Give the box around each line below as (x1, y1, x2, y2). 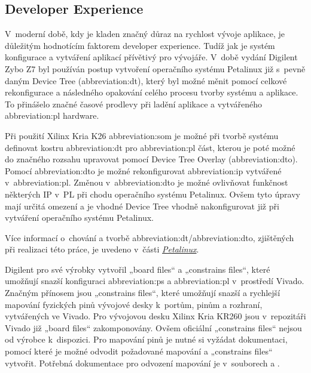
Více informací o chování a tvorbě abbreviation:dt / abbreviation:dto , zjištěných (5, 231, 294, 243)
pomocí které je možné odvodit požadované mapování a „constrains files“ (5, 345, 273, 357)
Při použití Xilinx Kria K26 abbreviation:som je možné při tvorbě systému (5, 129, 279, 141)
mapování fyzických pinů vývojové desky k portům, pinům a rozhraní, (5, 298, 263, 310)
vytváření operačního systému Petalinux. (5, 211, 154, 224)
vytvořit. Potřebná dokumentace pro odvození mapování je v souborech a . (5, 356, 280, 369)
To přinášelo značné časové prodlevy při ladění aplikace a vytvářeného (5, 97, 263, 110)
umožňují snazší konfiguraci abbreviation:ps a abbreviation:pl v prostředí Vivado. (5, 275, 304, 287)
